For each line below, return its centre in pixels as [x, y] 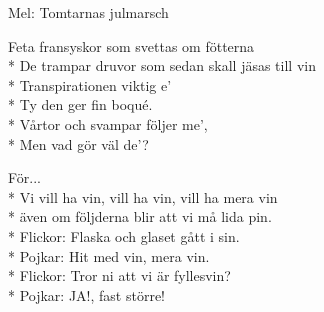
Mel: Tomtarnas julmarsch [88, 12]
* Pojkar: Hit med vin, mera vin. [109, 255]
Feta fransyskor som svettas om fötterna [131, 45]
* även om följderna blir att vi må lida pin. [140, 216]
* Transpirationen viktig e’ [90, 84]
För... [25, 177]
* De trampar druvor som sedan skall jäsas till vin [162, 65]
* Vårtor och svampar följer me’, [108, 123]
